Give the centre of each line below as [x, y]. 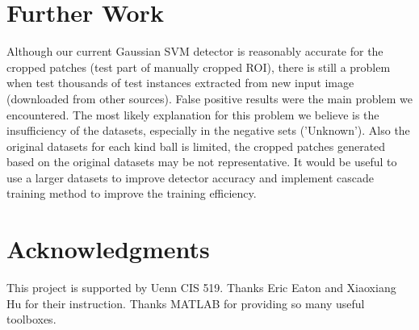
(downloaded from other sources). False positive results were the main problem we [209, 98]
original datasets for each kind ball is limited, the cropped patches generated [196, 146]
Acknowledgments [108, 249]
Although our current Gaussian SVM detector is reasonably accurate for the [195, 51]
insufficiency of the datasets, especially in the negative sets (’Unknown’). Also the [208, 130]
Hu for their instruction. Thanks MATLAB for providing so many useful [186, 303]
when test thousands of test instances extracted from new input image [180, 83]
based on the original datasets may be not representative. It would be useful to [202, 162]
